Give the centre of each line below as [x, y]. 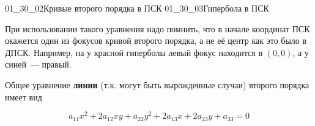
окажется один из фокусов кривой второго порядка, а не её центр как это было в [156, 40]
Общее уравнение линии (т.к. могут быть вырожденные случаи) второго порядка [157, 84]
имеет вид [24, 96]
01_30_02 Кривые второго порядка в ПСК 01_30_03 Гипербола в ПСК [137, 8]
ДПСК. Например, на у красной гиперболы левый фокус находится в [134, 52]
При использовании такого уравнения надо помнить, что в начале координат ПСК [157, 28]
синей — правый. [38, 64]
